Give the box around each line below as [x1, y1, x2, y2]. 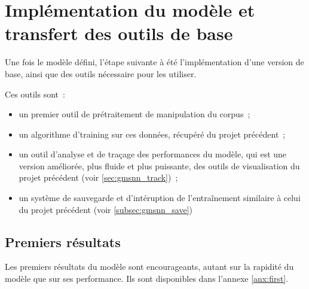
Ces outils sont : [5, 87, 65, 100]
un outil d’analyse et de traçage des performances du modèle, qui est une [19, 148, 287, 160]
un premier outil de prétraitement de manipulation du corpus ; [19, 108, 250, 120]
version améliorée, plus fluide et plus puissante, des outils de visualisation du [19, 159, 300, 172]
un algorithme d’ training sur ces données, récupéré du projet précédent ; [19, 127, 286, 140]
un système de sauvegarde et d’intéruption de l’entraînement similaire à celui [19, 191, 301, 204]
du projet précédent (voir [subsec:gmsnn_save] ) [19, 203, 192, 215]
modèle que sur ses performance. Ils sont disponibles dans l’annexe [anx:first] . [5, 272, 289, 285]
